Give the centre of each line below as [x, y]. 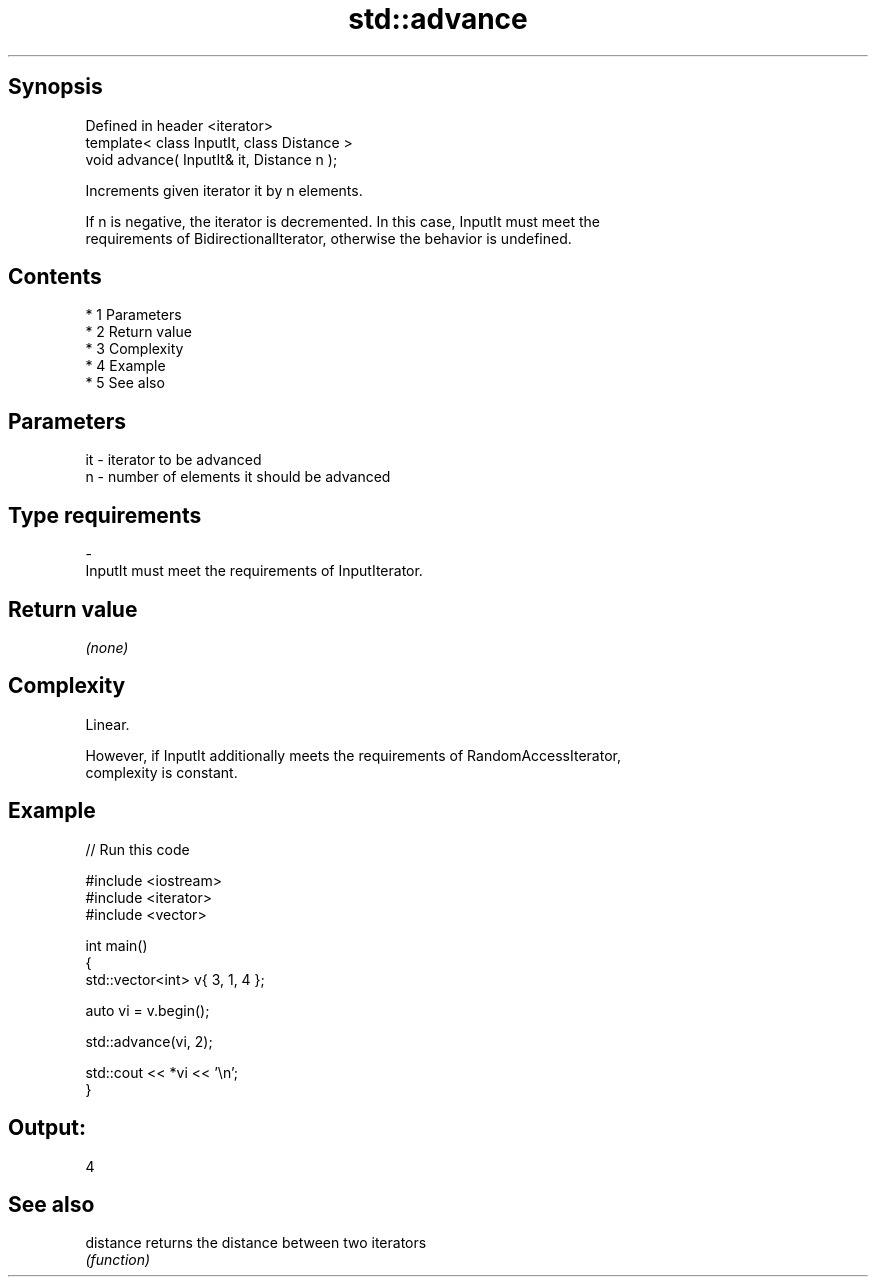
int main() [116, 945]
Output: [47, 1128]
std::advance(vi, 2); [149, 1041]
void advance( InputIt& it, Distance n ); [211, 159]
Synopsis [55, 87]
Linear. [107, 724]
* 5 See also [125, 383]
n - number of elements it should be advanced [238, 477]
